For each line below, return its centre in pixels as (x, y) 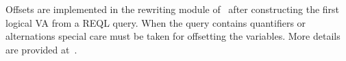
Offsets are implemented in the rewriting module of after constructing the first (173, 9)
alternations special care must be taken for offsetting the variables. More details (173, 36)
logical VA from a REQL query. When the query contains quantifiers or (156, 22)
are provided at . (41, 49)
